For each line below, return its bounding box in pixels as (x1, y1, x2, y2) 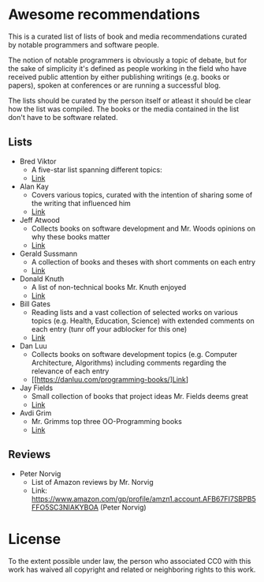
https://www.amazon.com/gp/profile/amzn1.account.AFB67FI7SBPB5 (31, 494, 256, 503)
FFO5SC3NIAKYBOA (31, 502, 99, 512)
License (8, 530, 61, 548)
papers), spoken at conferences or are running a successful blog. (8, 81, 221, 90)
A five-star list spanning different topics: (31, 164, 163, 175)
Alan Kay (19, 182, 49, 191)
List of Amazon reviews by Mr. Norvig (31, 477, 154, 486)
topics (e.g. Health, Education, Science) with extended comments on (31, 316, 255, 325)
